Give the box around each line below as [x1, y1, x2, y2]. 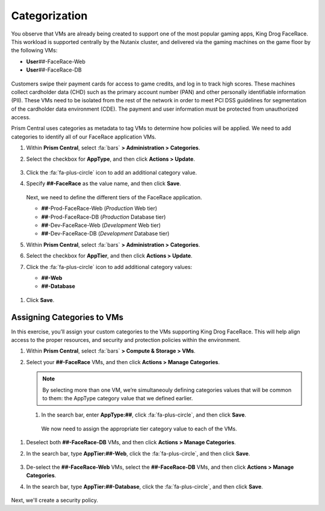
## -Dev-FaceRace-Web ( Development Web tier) [41, 221, 161, 229]
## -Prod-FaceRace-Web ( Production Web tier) [41, 205, 158, 212]
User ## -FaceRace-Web [26, 58, 85, 65]
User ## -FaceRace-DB [26, 66, 82, 73]
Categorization [11, 9, 88, 22]
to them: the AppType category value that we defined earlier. [42, 394, 193, 401]
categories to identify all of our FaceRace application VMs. [11, 133, 156, 140]
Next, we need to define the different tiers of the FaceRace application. [26, 193, 202, 201]
